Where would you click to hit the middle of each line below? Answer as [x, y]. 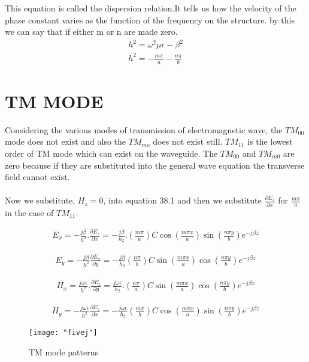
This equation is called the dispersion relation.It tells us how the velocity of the [151, 8]
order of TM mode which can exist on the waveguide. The [111, 153]
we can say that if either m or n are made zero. [91, 32]
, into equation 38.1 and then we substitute [182, 200]
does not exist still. [188, 141]
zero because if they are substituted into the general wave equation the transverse [155, 165]
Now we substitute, [40, 200]
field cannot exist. [37, 177]
